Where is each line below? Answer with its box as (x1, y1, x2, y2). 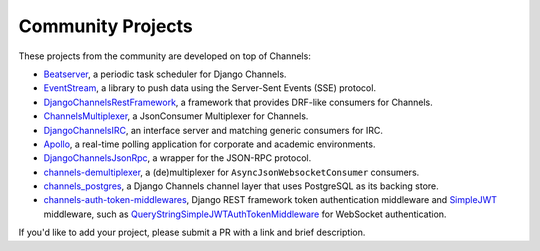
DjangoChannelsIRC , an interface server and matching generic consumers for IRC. (43, 124, 384, 136)
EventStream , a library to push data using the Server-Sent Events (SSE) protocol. (43, 82, 377, 94)
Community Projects (18, 15, 194, 37)
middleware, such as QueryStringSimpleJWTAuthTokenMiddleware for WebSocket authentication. (43, 208, 447, 220)
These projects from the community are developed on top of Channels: (18, 50, 312, 62)
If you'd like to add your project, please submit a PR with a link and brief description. (18, 226, 366, 239)
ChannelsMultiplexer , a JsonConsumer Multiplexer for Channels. (43, 110, 309, 122)
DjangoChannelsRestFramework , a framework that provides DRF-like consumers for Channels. (43, 96, 434, 108)
